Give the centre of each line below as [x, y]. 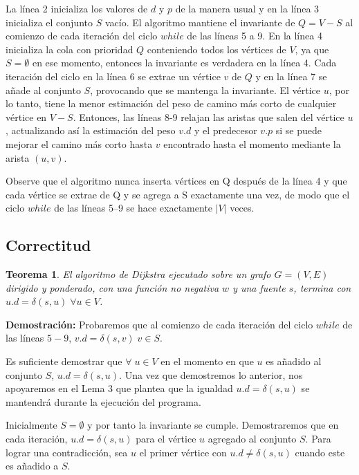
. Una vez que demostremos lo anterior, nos [211, 374]
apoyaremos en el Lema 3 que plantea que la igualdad [119, 388]
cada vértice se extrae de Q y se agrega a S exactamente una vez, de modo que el [178, 194]
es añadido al [294, 361]
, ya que [312, 49]
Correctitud [48, 245]
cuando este [320, 452]
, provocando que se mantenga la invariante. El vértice [205, 90]
